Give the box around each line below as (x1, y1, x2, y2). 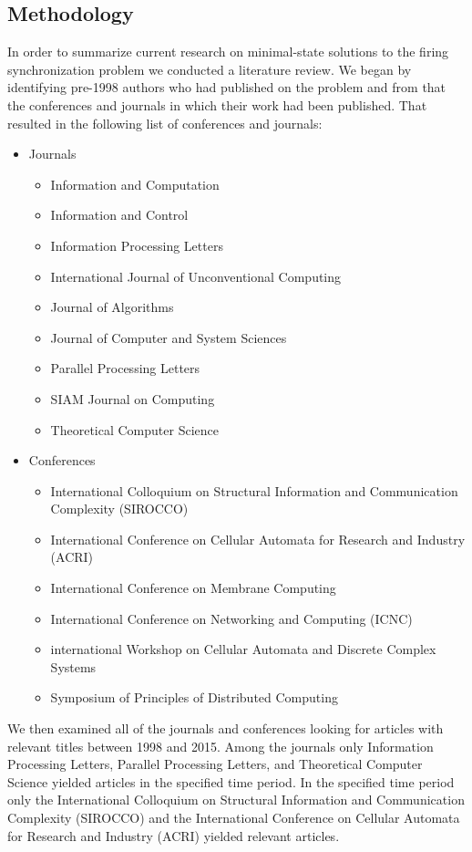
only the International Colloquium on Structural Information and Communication (7, 790, 465, 809)
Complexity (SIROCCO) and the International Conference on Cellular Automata (7, 808, 460, 827)
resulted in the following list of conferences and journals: (7, 113, 323, 132)
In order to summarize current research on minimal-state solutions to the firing (7, 42, 449, 61)
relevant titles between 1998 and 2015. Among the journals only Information (7, 736, 434, 755)
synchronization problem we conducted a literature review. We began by (7, 59, 412, 78)
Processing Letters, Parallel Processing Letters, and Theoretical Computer (7, 754, 423, 774)
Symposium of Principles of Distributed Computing (50, 688, 338, 707)
